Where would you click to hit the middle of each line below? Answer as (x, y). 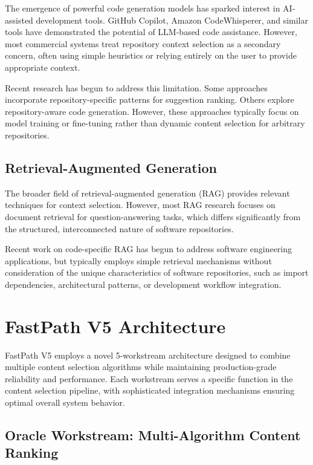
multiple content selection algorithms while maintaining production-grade (141, 367)
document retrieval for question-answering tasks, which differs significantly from (153, 216)
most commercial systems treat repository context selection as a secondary (143, 43)
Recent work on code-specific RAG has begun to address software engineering (149, 249)
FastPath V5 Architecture (115, 326)
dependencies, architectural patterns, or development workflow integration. (143, 284)
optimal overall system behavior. (65, 402)
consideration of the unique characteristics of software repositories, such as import (157, 272)
